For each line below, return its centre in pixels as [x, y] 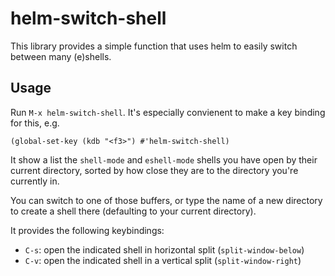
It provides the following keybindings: [87, 230]
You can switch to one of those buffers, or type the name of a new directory [166, 200]
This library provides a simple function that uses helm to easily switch [154, 46]
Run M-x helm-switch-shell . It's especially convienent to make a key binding [168, 112]
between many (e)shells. [61, 56]
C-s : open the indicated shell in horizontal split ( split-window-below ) [164, 249]
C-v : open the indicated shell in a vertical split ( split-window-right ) [163, 260]
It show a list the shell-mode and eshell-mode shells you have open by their [164, 159]
